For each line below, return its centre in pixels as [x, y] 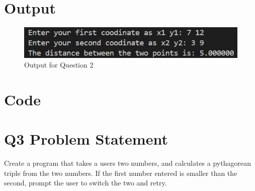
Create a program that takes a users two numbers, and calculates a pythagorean [127, 163]
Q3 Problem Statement [86, 139]
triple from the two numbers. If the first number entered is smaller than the [121, 173]
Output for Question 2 [59, 65]
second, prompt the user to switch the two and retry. [86, 183]
